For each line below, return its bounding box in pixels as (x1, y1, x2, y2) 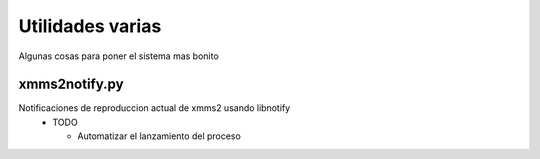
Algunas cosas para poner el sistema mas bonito (18, 50, 219, 62)
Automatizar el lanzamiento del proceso (77, 130, 242, 142)
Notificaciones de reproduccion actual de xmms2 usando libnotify (18, 102, 291, 114)
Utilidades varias (18, 15, 162, 37)
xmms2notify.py (18, 76, 124, 93)
